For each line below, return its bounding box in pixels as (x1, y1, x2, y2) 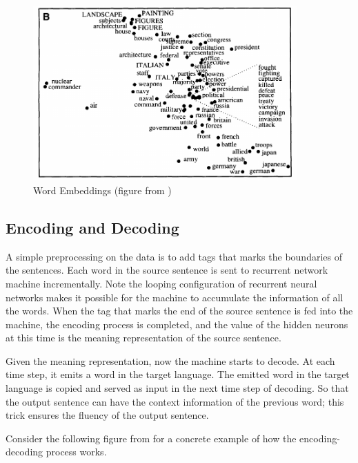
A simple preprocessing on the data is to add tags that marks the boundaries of (6, 249, 342, 263)
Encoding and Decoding (6, 216, 179, 238)
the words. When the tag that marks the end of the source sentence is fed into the (6, 303, 353, 318)
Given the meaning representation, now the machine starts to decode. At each (6, 353, 335, 368)
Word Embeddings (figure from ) (33, 182, 172, 197)
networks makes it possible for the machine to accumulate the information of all (6, 290, 344, 304)
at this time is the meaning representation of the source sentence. (6, 330, 281, 345)
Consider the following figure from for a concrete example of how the (6, 431, 297, 445)
